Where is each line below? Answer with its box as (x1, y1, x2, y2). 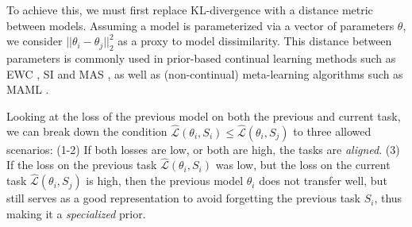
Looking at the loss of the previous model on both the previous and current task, (6, 107, 401, 124)
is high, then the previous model (86, 172, 244, 189)
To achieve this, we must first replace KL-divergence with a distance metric (6, 2, 373, 17)
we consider (6, 33, 63, 49)
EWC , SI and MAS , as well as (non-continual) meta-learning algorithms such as (6, 65, 403, 82)
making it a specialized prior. (6, 205, 146, 221)
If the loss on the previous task (6, 156, 157, 173)
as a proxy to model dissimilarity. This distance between (117, 33, 392, 49)
